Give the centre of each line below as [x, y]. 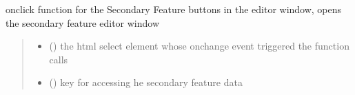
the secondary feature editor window [83, 22]
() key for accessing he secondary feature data [146, 82]
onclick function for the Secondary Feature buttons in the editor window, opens [174, 9]
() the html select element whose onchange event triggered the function [199, 46]
